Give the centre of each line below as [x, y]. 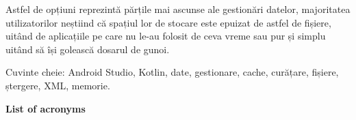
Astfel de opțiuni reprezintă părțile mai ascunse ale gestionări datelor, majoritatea [178, 9]
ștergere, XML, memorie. [58, 85]
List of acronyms [46, 108]
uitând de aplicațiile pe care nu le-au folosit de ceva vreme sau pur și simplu [166, 36]
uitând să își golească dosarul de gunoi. [88, 49]
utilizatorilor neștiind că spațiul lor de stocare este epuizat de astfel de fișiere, [168, 22]
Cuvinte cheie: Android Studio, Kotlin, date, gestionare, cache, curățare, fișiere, [172, 72]
